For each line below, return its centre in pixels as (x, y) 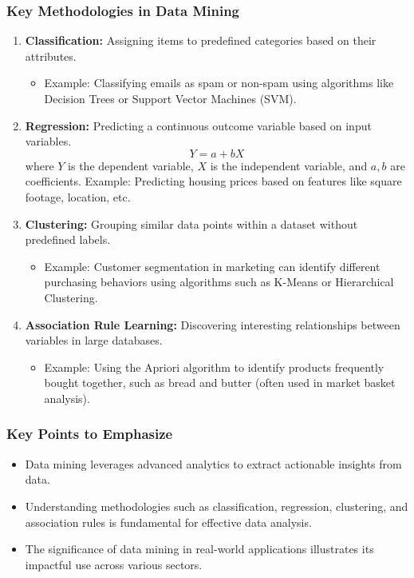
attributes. (51, 56)
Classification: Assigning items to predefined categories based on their (201, 40)
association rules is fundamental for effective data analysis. (168, 522)
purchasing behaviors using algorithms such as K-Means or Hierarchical (219, 282)
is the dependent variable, (131, 165)
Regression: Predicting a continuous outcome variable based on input (198, 125)
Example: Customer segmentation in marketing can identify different (212, 266)
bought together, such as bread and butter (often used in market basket (220, 383)
